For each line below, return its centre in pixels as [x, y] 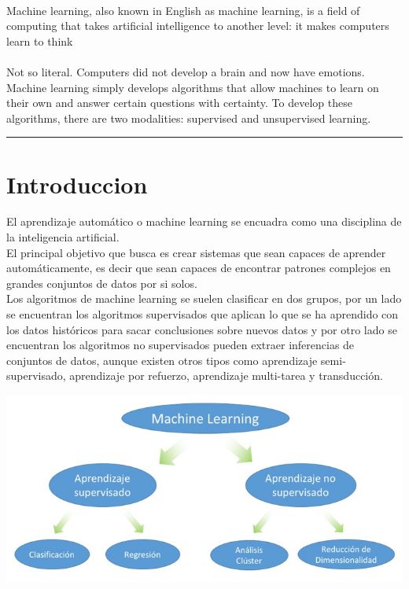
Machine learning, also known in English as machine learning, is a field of [183, 10]
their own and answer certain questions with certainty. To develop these [179, 103]
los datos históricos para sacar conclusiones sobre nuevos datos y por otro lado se [202, 329]
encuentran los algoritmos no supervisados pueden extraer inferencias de [181, 345]
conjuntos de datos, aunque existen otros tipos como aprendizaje [162, 360]
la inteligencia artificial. [63, 237]
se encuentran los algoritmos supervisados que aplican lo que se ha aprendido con [203, 314]
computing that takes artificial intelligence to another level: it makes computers [198, 26]
